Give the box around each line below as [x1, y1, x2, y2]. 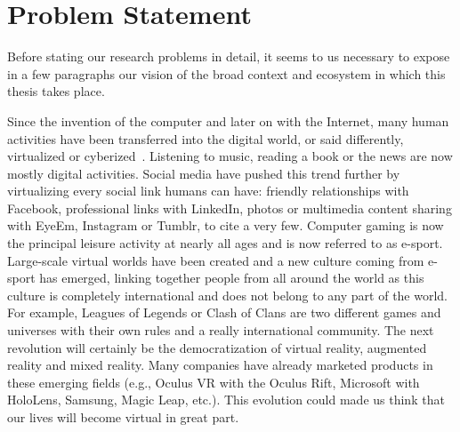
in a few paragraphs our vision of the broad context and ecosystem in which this [7, 64, 446, 83]
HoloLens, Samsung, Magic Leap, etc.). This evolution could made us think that [7, 390, 445, 409]
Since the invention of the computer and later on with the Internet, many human [7, 111, 449, 130]
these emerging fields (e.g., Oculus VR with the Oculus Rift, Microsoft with [7, 372, 420, 391]
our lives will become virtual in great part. [7, 408, 239, 426]
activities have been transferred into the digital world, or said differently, [7, 129, 404, 148]
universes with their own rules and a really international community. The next [7, 321, 434, 340]
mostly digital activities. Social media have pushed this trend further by [7, 164, 400, 182]
